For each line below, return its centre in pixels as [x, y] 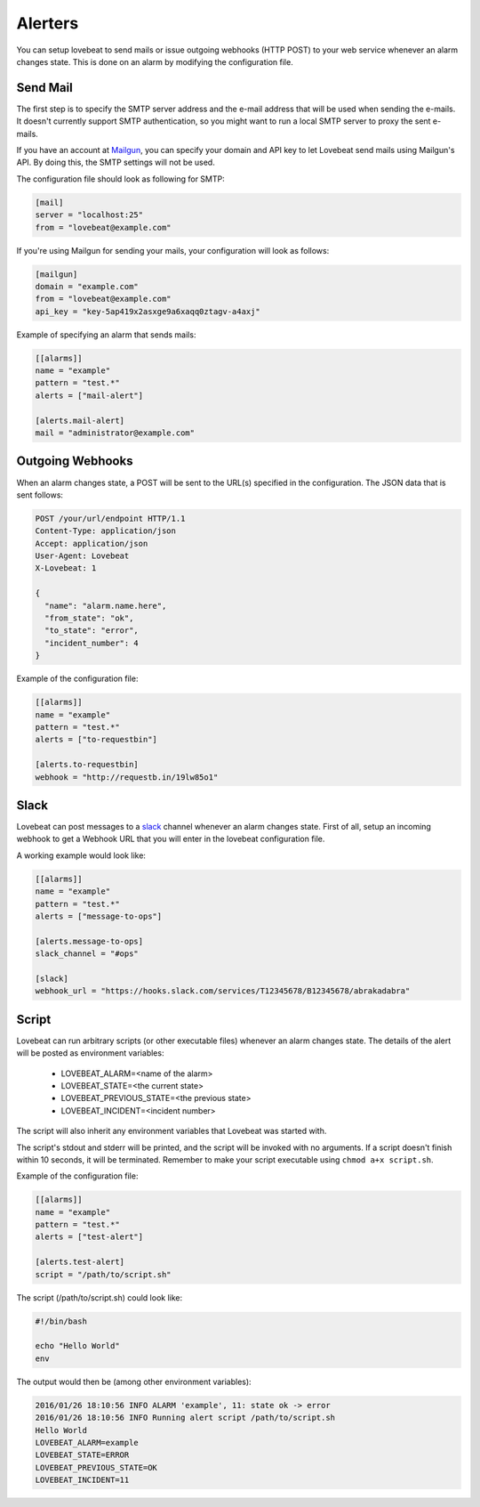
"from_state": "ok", [89, 618]
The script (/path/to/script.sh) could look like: [99, 1297]
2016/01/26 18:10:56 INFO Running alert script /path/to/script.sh [185, 1418]
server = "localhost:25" [89, 215]
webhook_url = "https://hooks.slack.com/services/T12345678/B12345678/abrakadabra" [223, 991]
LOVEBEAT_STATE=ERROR [82, 1455]
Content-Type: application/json [106, 531]
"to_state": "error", [92, 631]
